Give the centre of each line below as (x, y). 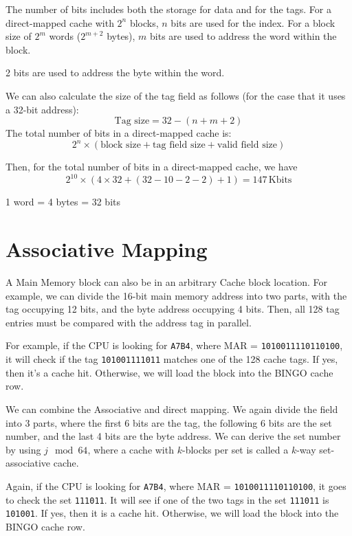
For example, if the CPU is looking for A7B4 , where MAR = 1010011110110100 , (174, 345)
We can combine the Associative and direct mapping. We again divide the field (172, 409)
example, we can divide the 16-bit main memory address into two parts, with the (176, 295)
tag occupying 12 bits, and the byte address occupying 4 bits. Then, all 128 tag (173, 309)
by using (23, 449)
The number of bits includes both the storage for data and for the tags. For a (168, 9)
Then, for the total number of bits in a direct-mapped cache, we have (152, 167)
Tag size (132, 121)
